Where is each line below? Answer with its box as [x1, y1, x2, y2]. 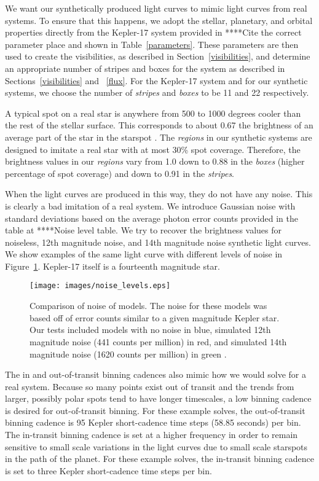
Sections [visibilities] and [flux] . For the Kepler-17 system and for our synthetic [5, 74, 308, 87]
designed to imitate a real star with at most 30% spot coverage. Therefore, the [5, 143, 301, 155]
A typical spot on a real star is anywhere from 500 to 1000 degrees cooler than [5, 106, 301, 119]
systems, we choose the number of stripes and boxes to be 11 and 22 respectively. [5, 86, 309, 99]
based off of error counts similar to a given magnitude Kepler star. [30, 311, 280, 324]
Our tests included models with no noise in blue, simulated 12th [30, 323, 271, 336]
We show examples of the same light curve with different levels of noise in [5, 248, 283, 260]
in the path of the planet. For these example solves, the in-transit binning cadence [5, 452, 315, 465]
